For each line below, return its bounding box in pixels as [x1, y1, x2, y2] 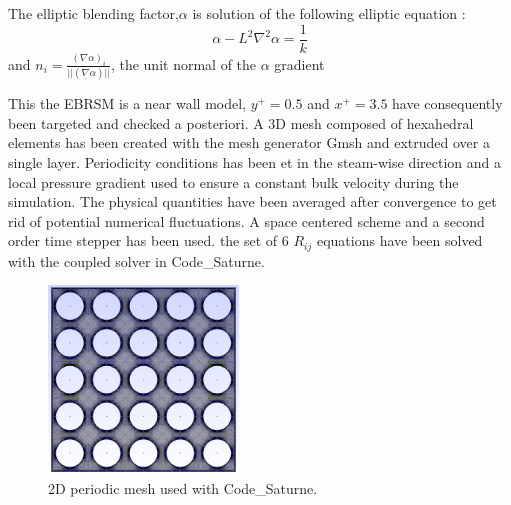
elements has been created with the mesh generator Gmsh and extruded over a [8, 132, 490, 153]
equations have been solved [316, 230, 483, 251]
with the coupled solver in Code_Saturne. [8, 250, 265, 271]
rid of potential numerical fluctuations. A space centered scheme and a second [8, 210, 485, 231]
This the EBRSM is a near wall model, [8, 93, 246, 114]
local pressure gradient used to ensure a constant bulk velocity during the [8, 171, 459, 192]
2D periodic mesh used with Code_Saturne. [48, 478, 318, 498]
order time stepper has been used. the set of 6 [8, 230, 289, 251]
